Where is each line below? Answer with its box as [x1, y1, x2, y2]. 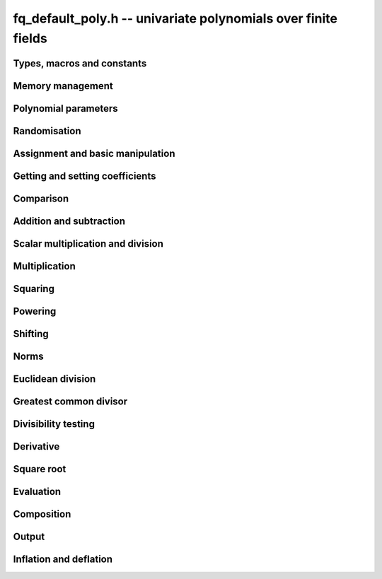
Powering [13, 305, 57, 317]
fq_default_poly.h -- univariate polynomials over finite [13, 11, 338, 26]
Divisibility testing [13, 418, 95, 431]
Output [13, 531, 45, 543]
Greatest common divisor [13, 396, 128, 407]
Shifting [13, 327, 49, 339]
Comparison [13, 192, 69, 204]
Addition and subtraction [13, 215, 126, 227]
